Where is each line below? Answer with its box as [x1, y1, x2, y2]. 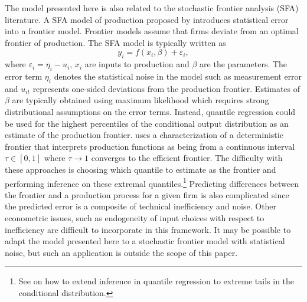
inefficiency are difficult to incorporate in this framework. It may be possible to [5, 223, 291, 235]
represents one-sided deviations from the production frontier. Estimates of [32, 82, 301, 94]
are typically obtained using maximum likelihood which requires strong [12, 94, 269, 106]
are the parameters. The [200, 58, 288, 70]
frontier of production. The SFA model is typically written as [5, 36, 226, 48]
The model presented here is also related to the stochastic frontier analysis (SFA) [5, 2, 299, 14]
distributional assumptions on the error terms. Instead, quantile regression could [5, 105, 296, 117]
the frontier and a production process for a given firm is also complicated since [5, 188, 289, 201]
